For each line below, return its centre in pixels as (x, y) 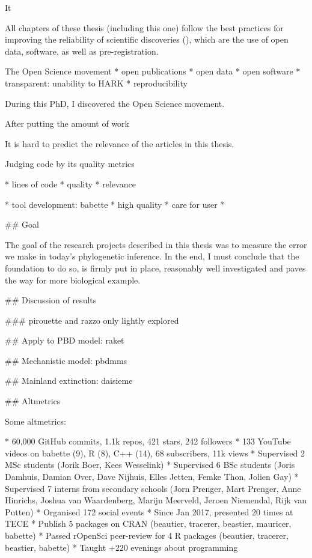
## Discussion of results (51, 300)
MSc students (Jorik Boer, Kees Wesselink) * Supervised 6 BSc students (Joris (150, 465)
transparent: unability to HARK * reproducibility (96, 83)
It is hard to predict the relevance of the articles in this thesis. (120, 143)
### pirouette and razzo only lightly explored (92, 320)
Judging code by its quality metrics (70, 164)
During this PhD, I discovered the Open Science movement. (115, 103)
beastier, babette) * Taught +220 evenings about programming (121, 547)
